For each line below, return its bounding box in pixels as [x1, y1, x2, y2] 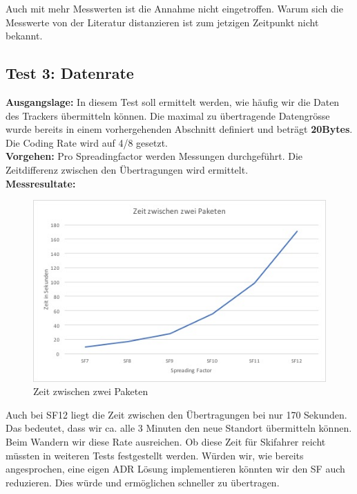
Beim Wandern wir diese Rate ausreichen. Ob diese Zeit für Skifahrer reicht [6, 434, 326, 448]
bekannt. [6, 28, 43, 43]
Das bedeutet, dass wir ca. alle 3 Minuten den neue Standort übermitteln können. [6, 421, 352, 435]
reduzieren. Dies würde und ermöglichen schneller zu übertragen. [6, 475, 280, 489]
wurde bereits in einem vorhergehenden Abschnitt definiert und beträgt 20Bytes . [6, 122, 353, 136]
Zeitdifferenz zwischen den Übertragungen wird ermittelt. [6, 162, 249, 176]
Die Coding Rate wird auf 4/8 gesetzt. [6, 135, 168, 149]
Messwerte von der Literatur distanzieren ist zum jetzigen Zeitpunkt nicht [6, 15, 319, 29]
